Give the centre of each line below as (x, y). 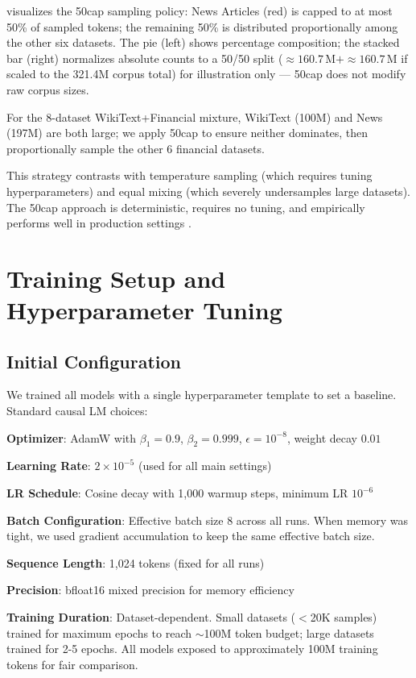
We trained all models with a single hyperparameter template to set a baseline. (202, 395)
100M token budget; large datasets (289, 632)
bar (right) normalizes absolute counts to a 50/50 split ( (145, 58)
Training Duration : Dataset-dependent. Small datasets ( (151, 617)
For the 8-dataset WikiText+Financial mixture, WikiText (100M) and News (195, 116)
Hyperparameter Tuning (144, 310)
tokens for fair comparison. (72, 664)
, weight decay (322, 437)
